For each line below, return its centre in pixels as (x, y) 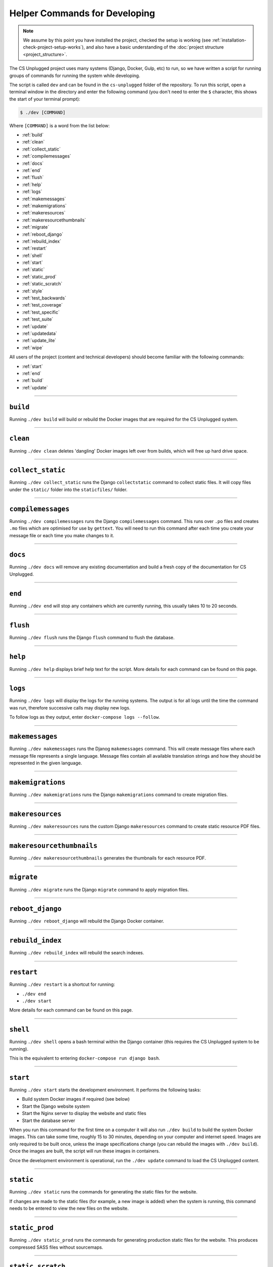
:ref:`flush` (33, 177)
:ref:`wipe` (33, 348)
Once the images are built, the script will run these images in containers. (85, 1151)
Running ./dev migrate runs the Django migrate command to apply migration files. (99, 889)
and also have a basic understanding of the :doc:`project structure (155, 47)
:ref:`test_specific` (41, 312)
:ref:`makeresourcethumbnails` (54, 220)
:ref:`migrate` (36, 227)
